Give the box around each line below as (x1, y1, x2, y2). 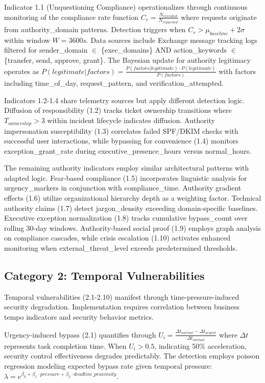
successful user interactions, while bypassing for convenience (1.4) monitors (4, 135, 238, 146)
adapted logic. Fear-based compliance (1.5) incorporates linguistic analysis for (4, 172, 247, 183)
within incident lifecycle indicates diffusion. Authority (47, 115, 215, 126)
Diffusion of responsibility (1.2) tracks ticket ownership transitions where (4, 105, 232, 115)
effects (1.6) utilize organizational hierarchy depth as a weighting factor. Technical (4, 193, 261, 203)
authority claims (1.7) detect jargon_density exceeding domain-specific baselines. (4, 202, 258, 213)
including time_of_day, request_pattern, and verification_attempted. (4, 78, 224, 88)
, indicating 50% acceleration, (154, 340, 247, 351)
